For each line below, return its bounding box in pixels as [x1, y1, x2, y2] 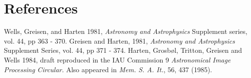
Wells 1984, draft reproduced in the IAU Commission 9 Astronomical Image [4, 54, 231, 64]
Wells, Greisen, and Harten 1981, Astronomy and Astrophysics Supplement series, [4, 26, 248, 36]
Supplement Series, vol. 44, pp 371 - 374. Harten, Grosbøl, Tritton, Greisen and [4, 45, 242, 55]
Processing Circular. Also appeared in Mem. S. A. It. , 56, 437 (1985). [4, 64, 212, 74]
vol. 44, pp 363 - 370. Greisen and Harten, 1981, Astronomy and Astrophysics [4, 35, 235, 46]
